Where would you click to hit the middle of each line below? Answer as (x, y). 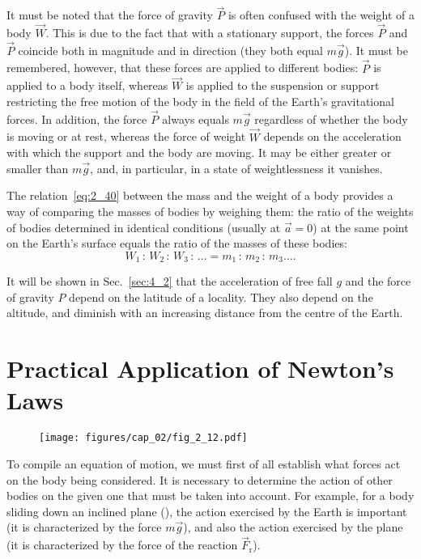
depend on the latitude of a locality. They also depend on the (221, 296)
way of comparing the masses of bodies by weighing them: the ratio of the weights (210, 212)
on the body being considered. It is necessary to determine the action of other (200, 479)
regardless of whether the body (331, 119)
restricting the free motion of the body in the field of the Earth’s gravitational (200, 102)
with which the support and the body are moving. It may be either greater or (199, 152)
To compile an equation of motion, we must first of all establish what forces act (204, 464)
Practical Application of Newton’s (200, 368)
